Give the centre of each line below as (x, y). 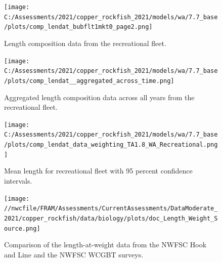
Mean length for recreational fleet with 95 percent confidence (98, 171)
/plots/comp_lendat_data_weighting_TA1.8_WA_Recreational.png (111, 145)
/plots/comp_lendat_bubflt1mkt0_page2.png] (78, 27)
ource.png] (22, 228)
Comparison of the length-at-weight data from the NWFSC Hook (105, 245)
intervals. (18, 180)
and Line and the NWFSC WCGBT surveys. (74, 254)
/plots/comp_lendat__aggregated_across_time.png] (89, 81)
